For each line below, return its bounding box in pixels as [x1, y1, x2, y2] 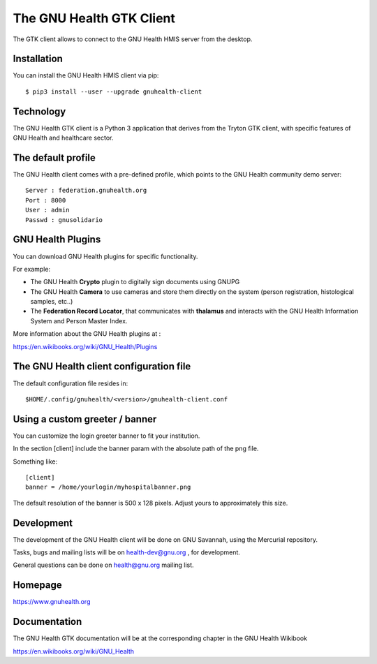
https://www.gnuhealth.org [13, 598, 91, 606]
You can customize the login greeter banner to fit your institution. [13, 431, 200, 440]
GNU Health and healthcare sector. [13, 133, 114, 142]
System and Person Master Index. [30, 316, 128, 325]
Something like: [13, 457, 58, 466]
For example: [13, 265, 51, 273]
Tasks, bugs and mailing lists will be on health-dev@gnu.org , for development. [13, 548, 241, 556]
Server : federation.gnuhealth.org [25, 186, 147, 195]
